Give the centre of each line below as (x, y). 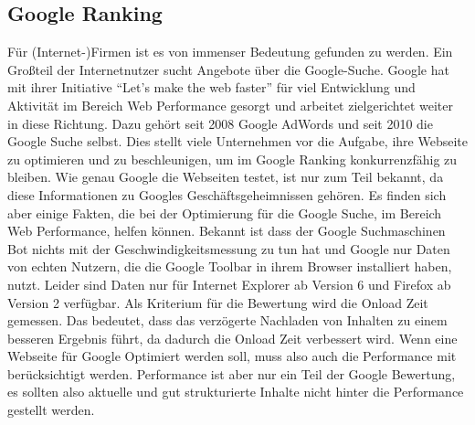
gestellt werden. (51, 410)
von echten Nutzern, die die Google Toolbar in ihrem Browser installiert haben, (230, 266)
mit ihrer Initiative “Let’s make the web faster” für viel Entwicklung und (211, 87)
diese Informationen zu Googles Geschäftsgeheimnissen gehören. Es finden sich (227, 194)
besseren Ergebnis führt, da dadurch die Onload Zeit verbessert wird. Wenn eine (232, 338)
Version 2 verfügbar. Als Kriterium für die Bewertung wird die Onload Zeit (218, 302)
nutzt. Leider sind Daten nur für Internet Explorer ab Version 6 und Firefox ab (229, 284)
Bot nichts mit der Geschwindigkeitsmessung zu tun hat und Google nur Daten (229, 248)
